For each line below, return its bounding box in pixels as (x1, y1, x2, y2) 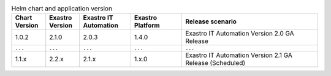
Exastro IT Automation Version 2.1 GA (185, 51, 292, 59)
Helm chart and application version (11, 4, 113, 13)
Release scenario (185, 17, 237, 26)
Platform (134, 21, 160, 30)
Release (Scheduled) (185, 59, 246, 67)
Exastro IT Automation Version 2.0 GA (185, 29, 294, 38)
